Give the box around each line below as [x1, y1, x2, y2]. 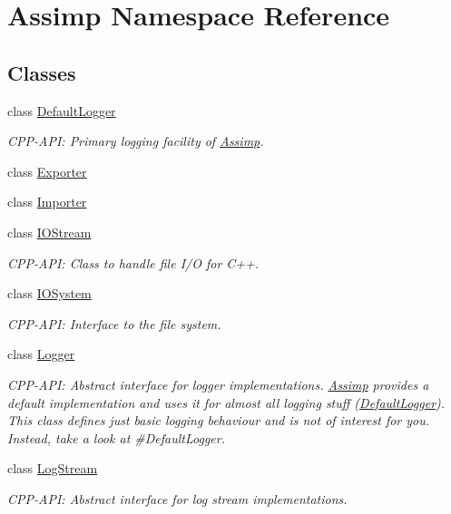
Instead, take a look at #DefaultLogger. [7, 428, 225, 447]
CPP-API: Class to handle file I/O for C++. [7, 253, 260, 272]
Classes [7, 58, 76, 86]
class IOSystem [7, 284, 92, 303]
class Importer [7, 192, 87, 211]
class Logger [7, 344, 75, 364]
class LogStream [7, 459, 98, 478]
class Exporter [7, 161, 87, 180]
